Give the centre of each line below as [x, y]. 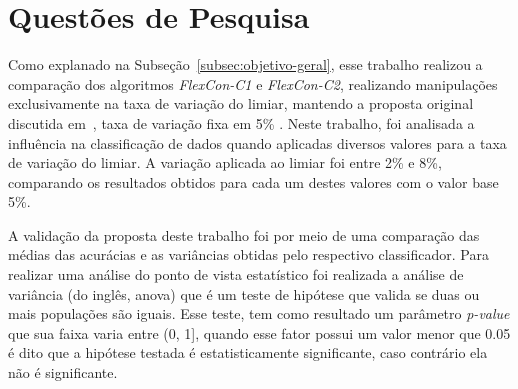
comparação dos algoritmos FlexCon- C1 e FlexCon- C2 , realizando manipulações [253, 83]
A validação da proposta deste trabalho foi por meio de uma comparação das [244, 234]
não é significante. [63, 372]
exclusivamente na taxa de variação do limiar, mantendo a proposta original [241, 103]
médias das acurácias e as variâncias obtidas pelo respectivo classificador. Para [248, 254]
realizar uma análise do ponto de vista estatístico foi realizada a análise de [236, 274]
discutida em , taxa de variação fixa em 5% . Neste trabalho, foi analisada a [241, 122]
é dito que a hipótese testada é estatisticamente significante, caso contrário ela [248, 352]
